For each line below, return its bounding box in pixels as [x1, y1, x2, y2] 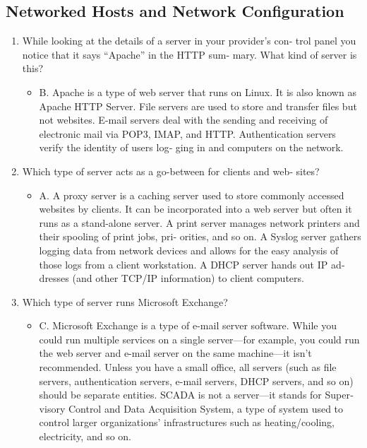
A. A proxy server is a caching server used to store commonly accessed [39, 187, 344, 202]
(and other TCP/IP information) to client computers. [72, 271, 304, 285]
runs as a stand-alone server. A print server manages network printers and [39, 215, 360, 230]
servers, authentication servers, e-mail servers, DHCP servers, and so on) [39, 373, 354, 388]
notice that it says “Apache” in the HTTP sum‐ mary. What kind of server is [22, 47, 357, 61]
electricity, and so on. [39, 429, 131, 444]
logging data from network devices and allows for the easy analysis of [39, 242, 339, 257]
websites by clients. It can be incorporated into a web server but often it [39, 201, 352, 216]
